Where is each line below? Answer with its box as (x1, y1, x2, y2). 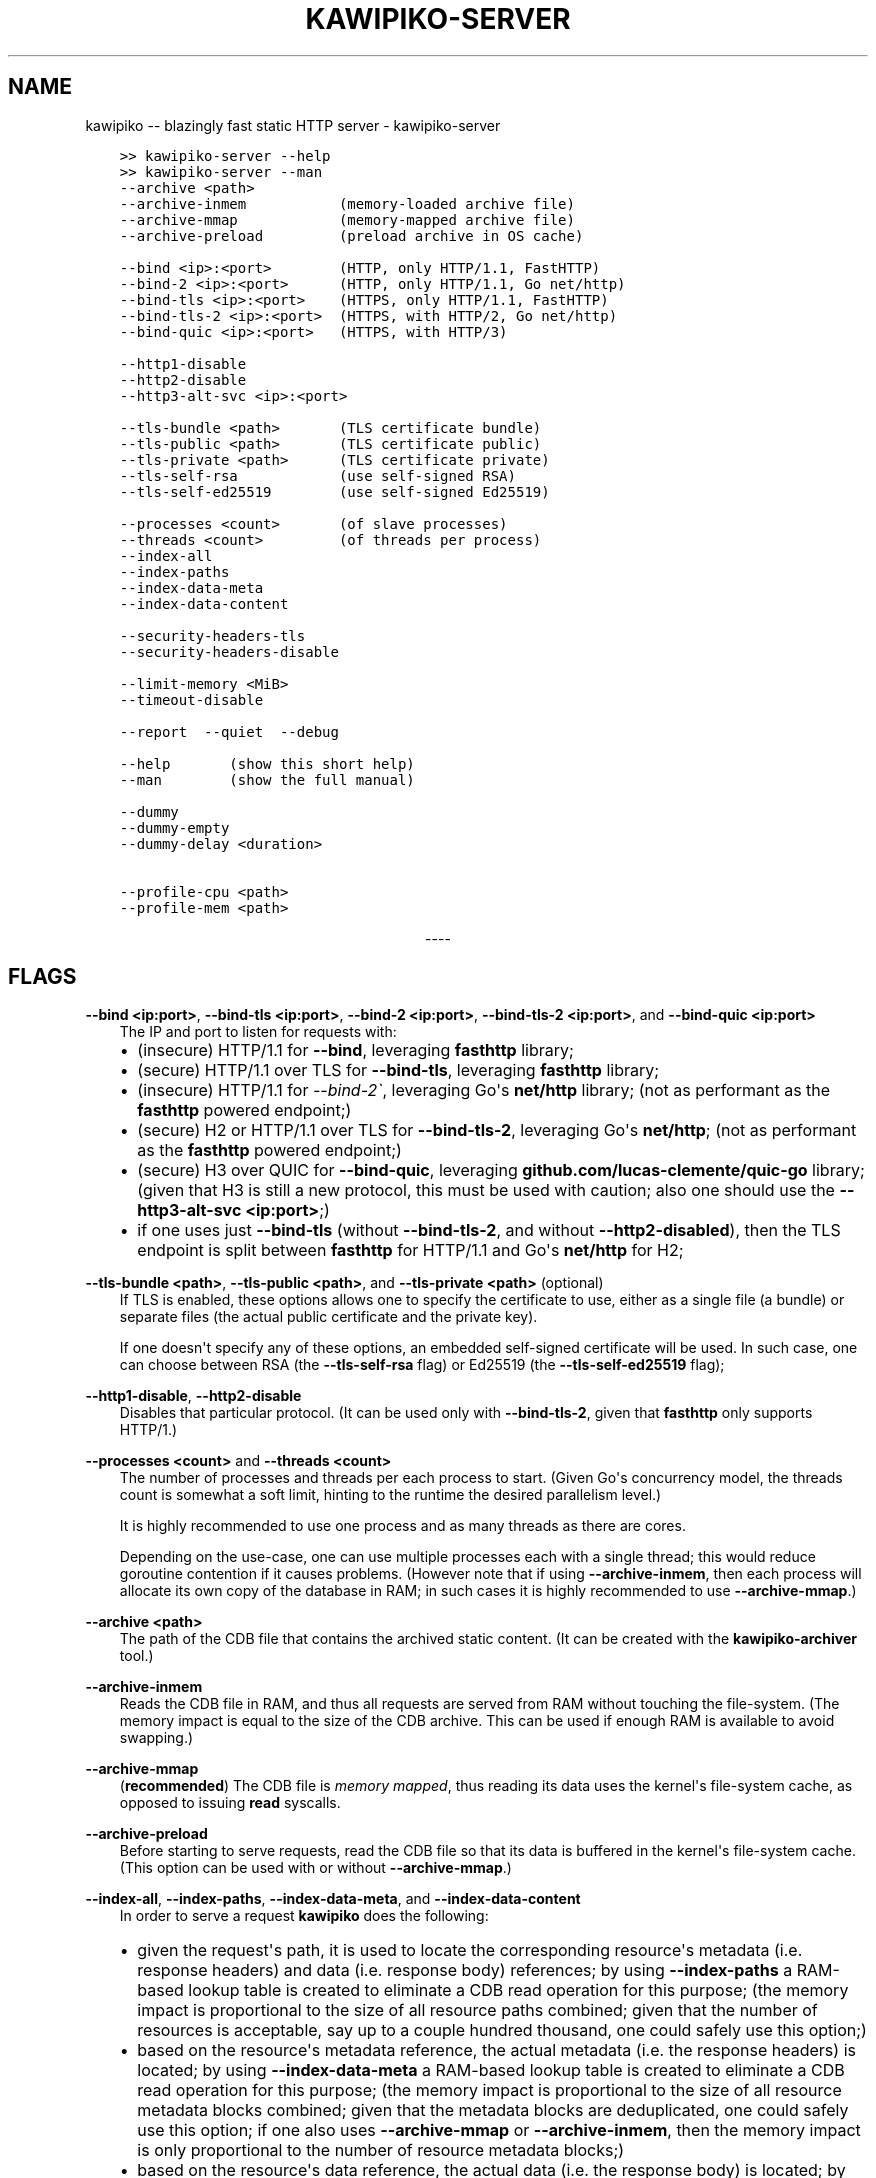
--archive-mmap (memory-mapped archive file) (119, 211, 575, 228)
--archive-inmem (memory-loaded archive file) (119, 195, 575, 212)
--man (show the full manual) (119, 771, 415, 788)
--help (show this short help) (119, 755, 415, 772)
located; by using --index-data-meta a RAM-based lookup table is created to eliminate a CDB (137, 2060, 845, 2081)
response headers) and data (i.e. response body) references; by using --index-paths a (137, 1960, 793, 1981)
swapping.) (119, 1729, 194, 1747)
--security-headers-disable (119, 643, 339, 660)
